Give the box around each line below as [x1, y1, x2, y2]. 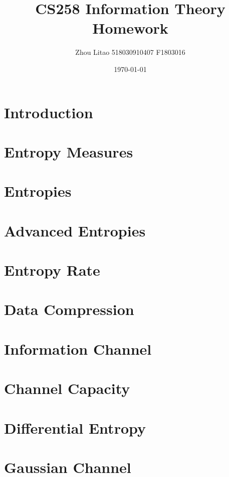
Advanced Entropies [4, 220, 146, 241]
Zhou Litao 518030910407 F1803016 [75, 47, 185, 57]
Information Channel [4, 338, 152, 359]
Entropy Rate [4, 260, 100, 280]
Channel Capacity [4, 378, 130, 399]
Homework [92, 18, 168, 38]
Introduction [4, 102, 93, 122]
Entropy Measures [4, 141, 133, 162]
